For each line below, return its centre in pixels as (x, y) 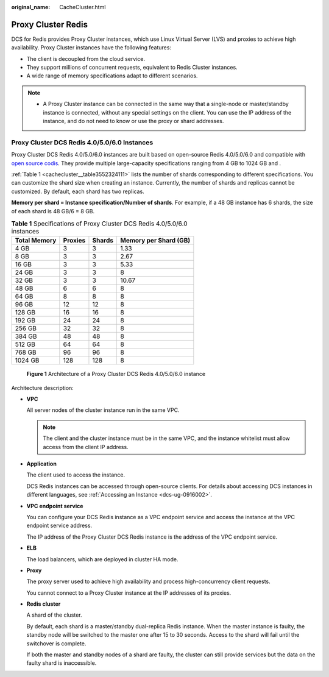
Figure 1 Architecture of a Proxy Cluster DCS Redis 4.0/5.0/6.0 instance (116, 374)
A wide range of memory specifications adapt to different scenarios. (112, 76)
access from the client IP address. (86, 447)
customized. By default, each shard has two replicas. (78, 191)
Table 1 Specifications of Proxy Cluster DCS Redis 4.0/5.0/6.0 (100, 224)
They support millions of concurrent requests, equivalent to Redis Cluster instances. (132, 68)
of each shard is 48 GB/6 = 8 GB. (53, 211)
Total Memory (36, 241)
